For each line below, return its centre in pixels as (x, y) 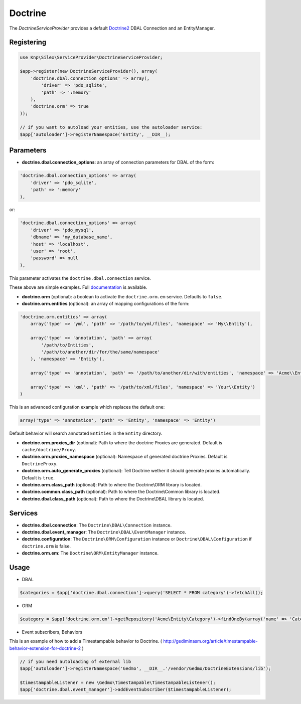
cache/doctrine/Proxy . (49, 449)
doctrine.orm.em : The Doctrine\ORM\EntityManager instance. (90, 553)
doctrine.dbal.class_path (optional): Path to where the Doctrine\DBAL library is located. (113, 498)
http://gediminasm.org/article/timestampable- (210, 641)
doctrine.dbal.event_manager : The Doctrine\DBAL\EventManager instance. (104, 532)
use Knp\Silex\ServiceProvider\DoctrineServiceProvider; (91, 57)
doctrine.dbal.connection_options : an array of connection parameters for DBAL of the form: (118, 162)
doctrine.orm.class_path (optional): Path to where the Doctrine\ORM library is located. (112, 484)
